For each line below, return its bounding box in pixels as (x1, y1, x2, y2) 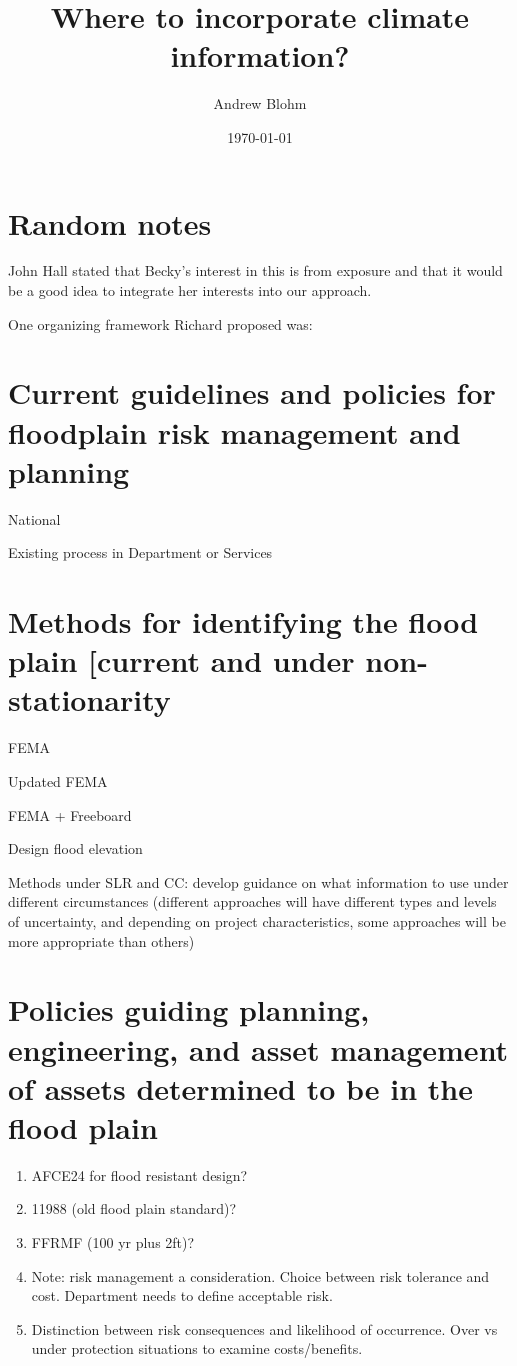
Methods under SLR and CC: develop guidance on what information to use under (8, 871, 509, 892)
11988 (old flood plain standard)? (31, 1198, 237, 1219)
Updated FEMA (8, 771, 108, 791)
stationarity (8, 679, 171, 720)
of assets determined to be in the (8, 1067, 473, 1108)
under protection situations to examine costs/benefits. (31, 1338, 363, 1359)
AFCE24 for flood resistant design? (31, 1164, 248, 1185)
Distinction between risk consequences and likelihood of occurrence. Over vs (31, 1318, 498, 1339)
